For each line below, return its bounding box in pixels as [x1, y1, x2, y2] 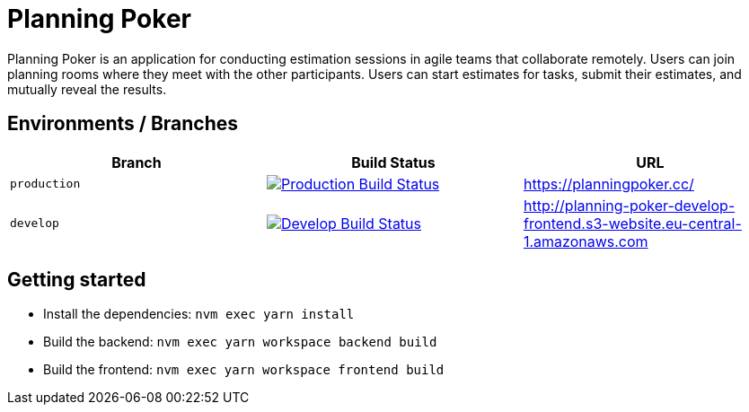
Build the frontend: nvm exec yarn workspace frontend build [43, 362, 445, 378]
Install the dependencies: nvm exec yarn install [43, 306, 355, 322]
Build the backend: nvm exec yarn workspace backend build [43, 334, 437, 350]
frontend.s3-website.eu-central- [523, 214, 742, 232]
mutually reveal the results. [7, 81, 167, 97]
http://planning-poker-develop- [523, 196, 736, 215]
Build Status [351, 153, 436, 171]
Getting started [7, 268, 146, 292]
